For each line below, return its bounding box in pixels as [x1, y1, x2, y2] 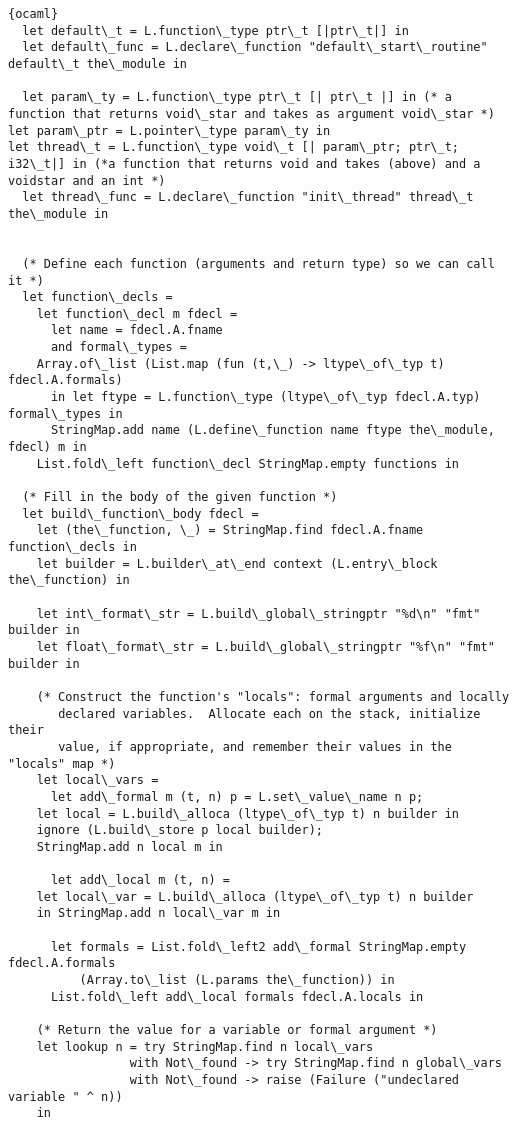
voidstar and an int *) [8, 173, 166, 188]
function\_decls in [8, 540, 137, 554]
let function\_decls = [22, 290, 173, 305]
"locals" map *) [8, 756, 116, 771]
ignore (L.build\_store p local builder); [36, 823, 323, 838]
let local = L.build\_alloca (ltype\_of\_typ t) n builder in [36, 806, 460, 821]
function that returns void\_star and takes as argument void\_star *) [8, 106, 495, 121]
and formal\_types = [50, 340, 187, 355]
